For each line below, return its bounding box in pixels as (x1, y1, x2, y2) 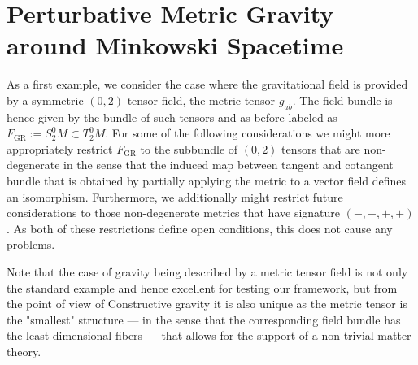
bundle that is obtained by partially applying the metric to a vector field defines (7, 172, 407, 189)
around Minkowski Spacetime (7, 28, 344, 62)
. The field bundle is (292, 91, 393, 108)
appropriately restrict (7, 140, 113, 157)
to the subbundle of (140, 140, 238, 157)
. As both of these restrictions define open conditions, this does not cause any (7, 219, 393, 237)
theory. (7, 343, 41, 360)
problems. (7, 236, 55, 253)
